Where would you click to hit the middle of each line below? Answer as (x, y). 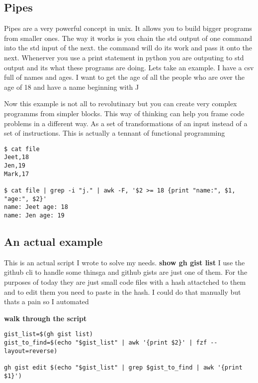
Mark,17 (17, 174)
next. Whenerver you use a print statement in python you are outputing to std (124, 57)
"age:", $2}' (25, 199)
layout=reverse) (31, 351)
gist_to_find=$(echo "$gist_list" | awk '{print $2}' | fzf (106, 343)
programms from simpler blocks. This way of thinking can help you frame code (124, 113)
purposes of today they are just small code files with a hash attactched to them (125, 282)
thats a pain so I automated (46, 301)
